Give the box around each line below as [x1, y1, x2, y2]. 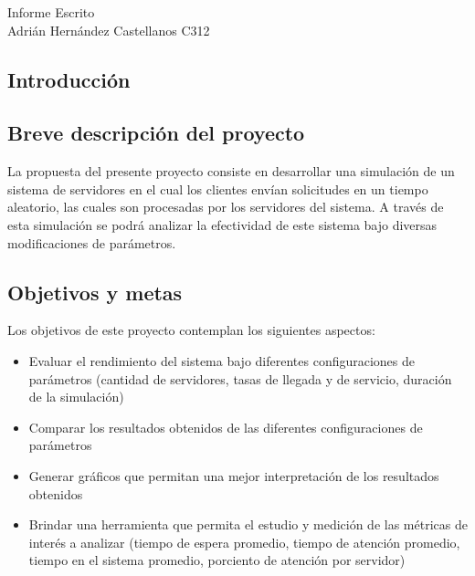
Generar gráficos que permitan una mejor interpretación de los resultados [28, 466, 439, 485]
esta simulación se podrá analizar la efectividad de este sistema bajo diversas [7, 215, 438, 234]
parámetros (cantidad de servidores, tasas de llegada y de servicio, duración [28, 369, 452, 388]
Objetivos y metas [7, 278, 183, 306]
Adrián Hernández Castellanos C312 [7, 20, 210, 39]
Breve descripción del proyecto [7, 119, 305, 147]
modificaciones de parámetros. [7, 233, 176, 252]
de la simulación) [28, 387, 124, 406]
